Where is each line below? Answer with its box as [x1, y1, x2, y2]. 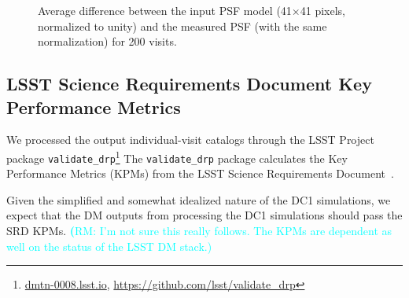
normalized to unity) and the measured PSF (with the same [38, 17, 327, 34]
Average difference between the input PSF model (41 [38, 2, 292, 18]
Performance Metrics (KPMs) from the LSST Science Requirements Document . [6, 165, 394, 182]
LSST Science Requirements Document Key [6, 72, 372, 96]
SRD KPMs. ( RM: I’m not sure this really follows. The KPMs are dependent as [6, 223, 392, 239]
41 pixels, [300, 2, 345, 18]
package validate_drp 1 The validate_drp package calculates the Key [6, 147, 348, 166]
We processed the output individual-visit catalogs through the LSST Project [6, 131, 374, 148]
